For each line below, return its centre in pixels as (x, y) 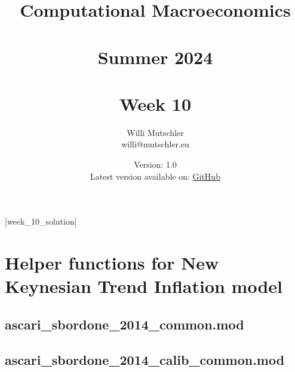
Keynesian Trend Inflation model (144, 286)
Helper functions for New (112, 263)
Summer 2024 (155, 57)
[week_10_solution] (41, 221)
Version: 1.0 (155, 164)
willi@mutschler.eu (155, 144)
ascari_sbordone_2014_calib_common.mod (145, 359)
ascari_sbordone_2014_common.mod (125, 324)
